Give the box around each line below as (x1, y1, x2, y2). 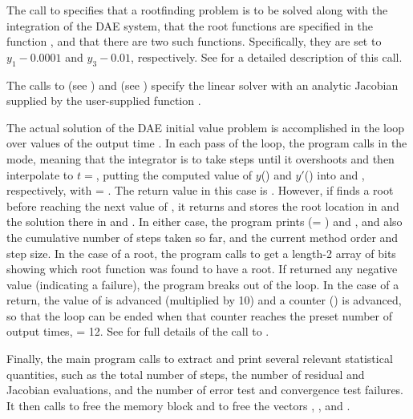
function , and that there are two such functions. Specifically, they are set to (6, 33, 382, 50)
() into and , (304, 166, 365, 183)
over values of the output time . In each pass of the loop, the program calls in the (6, 135, 407, 151)
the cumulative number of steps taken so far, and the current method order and (6, 228, 399, 245)
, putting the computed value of (95, 166, 253, 183)
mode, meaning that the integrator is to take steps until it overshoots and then (6, 150, 395, 167)
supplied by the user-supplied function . (6, 92, 201, 109)
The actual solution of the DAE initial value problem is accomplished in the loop (6, 119, 405, 135)
